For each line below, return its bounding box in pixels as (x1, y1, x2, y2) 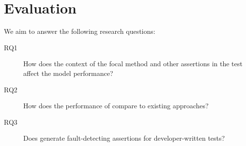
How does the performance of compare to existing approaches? (23, 101, 209, 111)
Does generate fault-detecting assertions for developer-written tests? (23, 133, 225, 143)
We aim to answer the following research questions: (4, 26, 155, 36)
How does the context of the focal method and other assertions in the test (23, 58, 243, 69)
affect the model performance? (23, 68, 113, 78)
